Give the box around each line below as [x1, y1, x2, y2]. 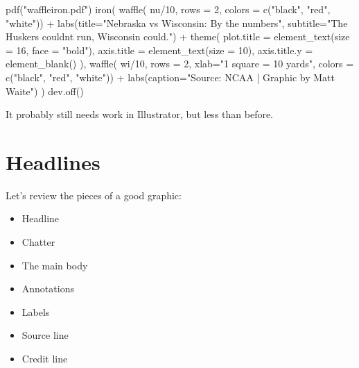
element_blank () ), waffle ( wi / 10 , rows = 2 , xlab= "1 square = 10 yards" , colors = [6, 56, 354, 71]
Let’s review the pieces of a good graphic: [6, 187, 182, 202]
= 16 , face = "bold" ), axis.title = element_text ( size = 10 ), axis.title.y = [6, 42, 313, 57]
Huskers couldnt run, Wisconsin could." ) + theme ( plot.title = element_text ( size [6, 29, 350, 44]
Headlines [6, 147, 100, 176]
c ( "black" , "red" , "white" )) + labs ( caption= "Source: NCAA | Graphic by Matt [6, 69, 335, 84]
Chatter [21, 235, 55, 249]
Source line [21, 328, 69, 342]
